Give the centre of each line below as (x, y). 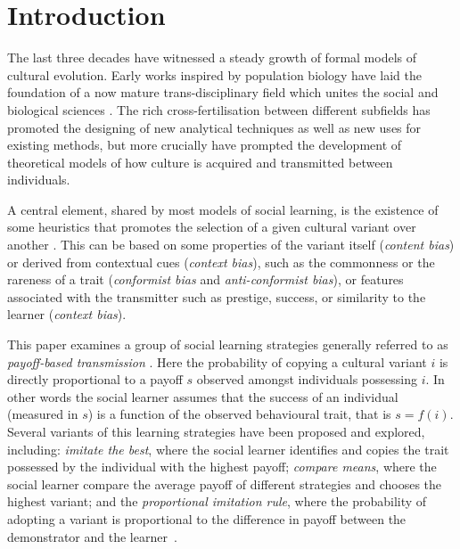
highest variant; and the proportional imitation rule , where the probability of (217, 501)
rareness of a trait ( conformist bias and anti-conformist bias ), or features (205, 279)
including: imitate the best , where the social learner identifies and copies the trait (228, 449)
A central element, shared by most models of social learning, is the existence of (223, 209)
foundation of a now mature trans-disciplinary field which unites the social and (223, 92)
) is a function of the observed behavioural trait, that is (239, 414)
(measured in (43, 414)
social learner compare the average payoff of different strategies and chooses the (225, 483)
